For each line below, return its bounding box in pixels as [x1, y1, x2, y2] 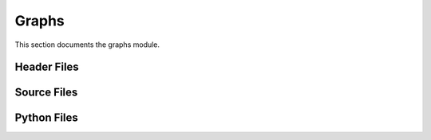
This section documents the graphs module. [14, 40, 160, 49]
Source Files [14, 86, 78, 99]
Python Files [14, 111, 79, 125]
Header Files [14, 60, 79, 74]
